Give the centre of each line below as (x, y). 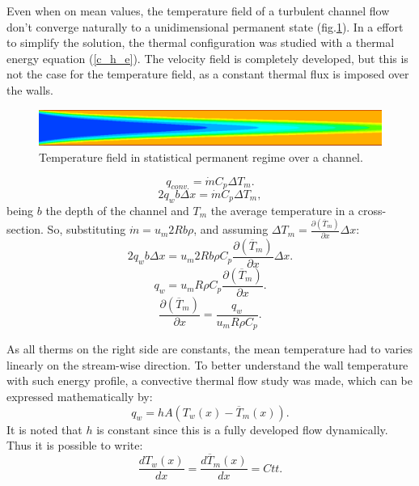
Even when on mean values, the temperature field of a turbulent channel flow (198, 11)
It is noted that (44, 429)
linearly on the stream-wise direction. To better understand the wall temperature (207, 364)
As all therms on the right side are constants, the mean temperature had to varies (209, 349)
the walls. (30, 89)
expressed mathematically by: (80, 397)
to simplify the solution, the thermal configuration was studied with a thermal (201, 42)
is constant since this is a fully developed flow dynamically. (242, 429)
